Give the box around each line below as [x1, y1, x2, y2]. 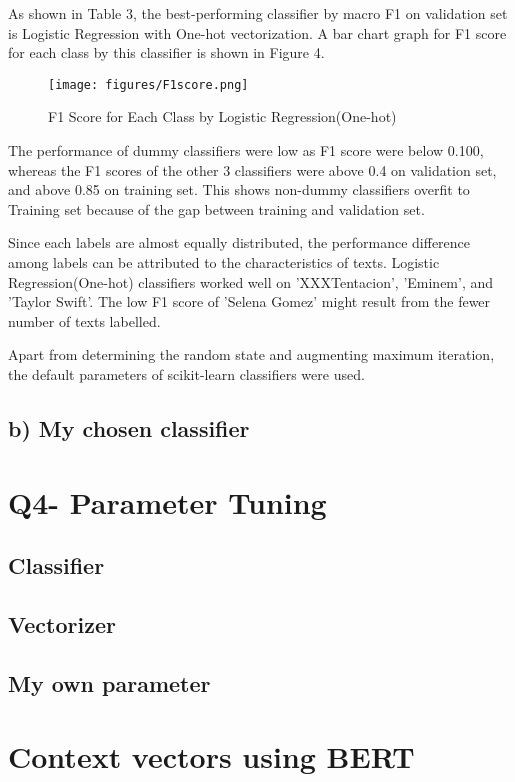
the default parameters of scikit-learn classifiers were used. [8, 363, 365, 384]
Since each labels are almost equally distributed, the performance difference [8, 232, 471, 253]
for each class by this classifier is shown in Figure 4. [8, 42, 325, 63]
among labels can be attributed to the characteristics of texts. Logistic [8, 252, 440, 272]
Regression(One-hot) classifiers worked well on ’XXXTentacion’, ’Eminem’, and [8, 271, 494, 292]
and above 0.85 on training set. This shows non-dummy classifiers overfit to [8, 179, 470, 200]
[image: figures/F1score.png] [48, 77, 249, 92]
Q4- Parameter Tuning [8, 481, 327, 522]
